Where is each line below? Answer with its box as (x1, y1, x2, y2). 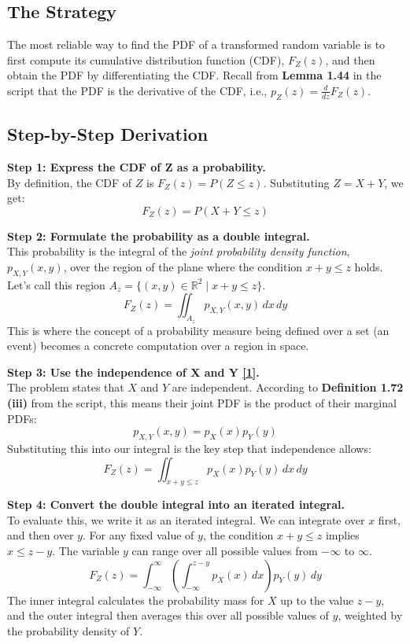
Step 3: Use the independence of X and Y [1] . (7, 363, 260, 380)
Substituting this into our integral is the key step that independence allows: (7, 440, 371, 456)
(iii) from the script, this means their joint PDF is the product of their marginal (7, 394, 397, 410)
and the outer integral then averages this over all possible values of (7, 607, 329, 624)
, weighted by (338, 607, 403, 624)
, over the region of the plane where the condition (63, 258, 303, 274)
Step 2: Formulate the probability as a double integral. (7, 227, 310, 244)
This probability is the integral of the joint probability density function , (7, 243, 350, 259)
